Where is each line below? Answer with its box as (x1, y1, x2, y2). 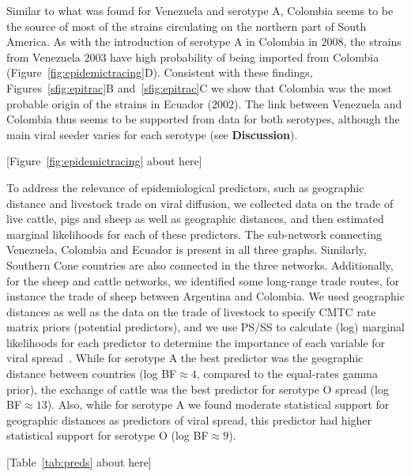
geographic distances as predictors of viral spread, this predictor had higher (6, 411, 372, 428)
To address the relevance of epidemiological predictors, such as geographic (6, 179, 364, 195)
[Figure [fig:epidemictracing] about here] (6, 153, 202, 169)
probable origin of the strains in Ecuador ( (6, 95, 212, 111)
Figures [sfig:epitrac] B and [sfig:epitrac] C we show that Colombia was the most (6, 79, 392, 96)
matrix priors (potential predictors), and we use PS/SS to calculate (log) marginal (6, 319, 405, 335)
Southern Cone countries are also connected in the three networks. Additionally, (6, 256, 394, 273)
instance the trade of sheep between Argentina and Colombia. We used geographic (6, 288, 405, 304)
